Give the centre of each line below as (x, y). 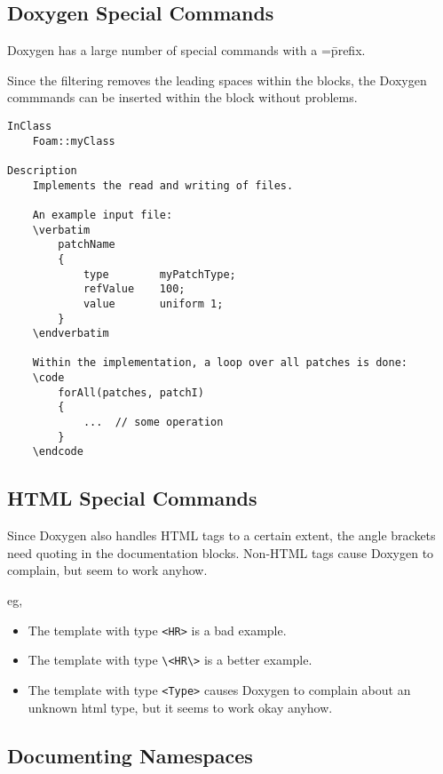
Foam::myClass (74, 141)
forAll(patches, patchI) (131, 392)
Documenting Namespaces (130, 755)
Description (42, 170)
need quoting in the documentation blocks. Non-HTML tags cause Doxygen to (221, 552)
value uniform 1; (153, 303)
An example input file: (103, 215)
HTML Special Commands (132, 498)
